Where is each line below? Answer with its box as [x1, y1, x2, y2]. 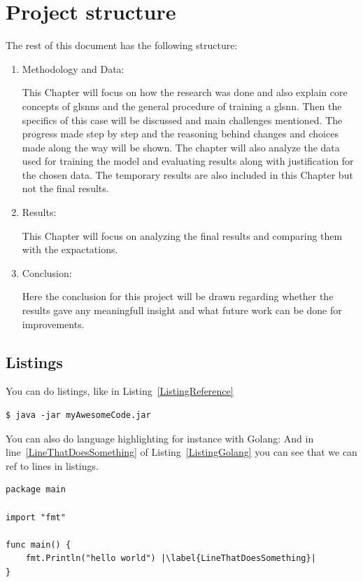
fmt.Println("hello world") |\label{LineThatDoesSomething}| [25, 553, 316, 564]
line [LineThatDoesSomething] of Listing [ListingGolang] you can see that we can [6, 445, 357, 459]
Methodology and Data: [22, 61, 124, 76]
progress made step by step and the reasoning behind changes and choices [22, 126, 339, 141]
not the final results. [22, 181, 109, 196]
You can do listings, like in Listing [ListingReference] [6, 384, 234, 398]
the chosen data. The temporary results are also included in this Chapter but [22, 167, 353, 182]
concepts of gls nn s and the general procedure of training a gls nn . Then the [22, 98, 342, 113]
